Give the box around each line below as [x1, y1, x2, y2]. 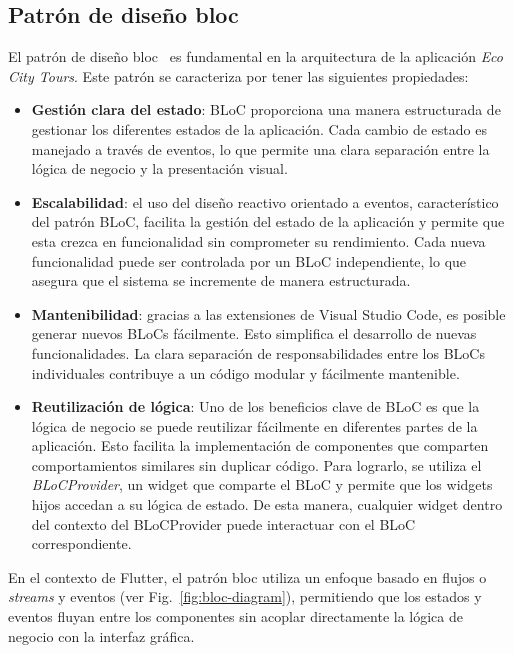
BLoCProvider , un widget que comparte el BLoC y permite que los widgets [31, 474, 493, 495]
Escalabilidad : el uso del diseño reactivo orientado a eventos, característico [31, 191, 499, 212]
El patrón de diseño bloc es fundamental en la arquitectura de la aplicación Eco [8, 46, 503, 67]
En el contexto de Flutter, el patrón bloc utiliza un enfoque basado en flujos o [8, 566, 487, 587]
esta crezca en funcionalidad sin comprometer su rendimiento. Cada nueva [31, 230, 486, 251]
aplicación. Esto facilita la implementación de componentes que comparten [31, 435, 489, 456]
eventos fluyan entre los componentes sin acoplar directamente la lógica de [8, 606, 463, 627]
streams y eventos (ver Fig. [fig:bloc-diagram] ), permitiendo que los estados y [8, 586, 482, 607]
